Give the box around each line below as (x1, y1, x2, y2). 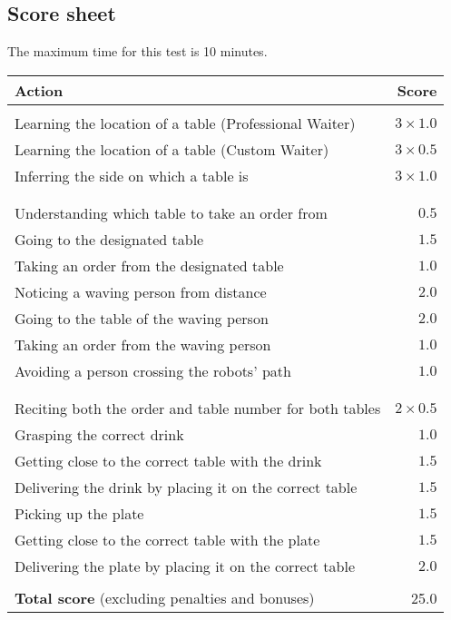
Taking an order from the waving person (15, 333, 271, 355)
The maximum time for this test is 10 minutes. (7, 42, 268, 61)
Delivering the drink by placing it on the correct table (15, 476, 358, 497)
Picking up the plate (15, 502, 144, 524)
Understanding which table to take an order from (15, 202, 328, 223)
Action (15, 79, 64, 101)
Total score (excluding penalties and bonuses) (15, 586, 315, 608)
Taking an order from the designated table (15, 254, 284, 276)
